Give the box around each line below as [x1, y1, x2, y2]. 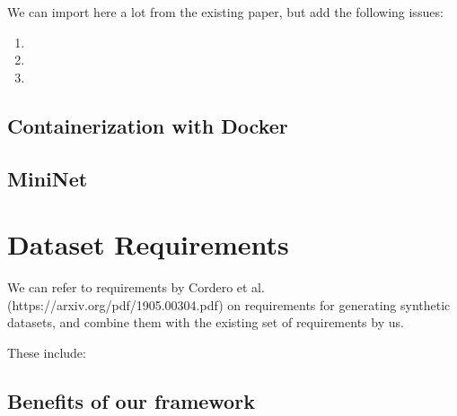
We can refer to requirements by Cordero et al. [7, 278, 265, 297]
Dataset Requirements [7, 226, 289, 263]
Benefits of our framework [7, 386, 255, 414]
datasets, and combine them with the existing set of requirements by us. [7, 313, 404, 332]
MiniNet [7, 164, 88, 192]
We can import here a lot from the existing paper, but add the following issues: [7, 3, 444, 21]
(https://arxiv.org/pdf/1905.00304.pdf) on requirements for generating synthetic [7, 295, 451, 314]
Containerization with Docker [7, 111, 288, 139]
